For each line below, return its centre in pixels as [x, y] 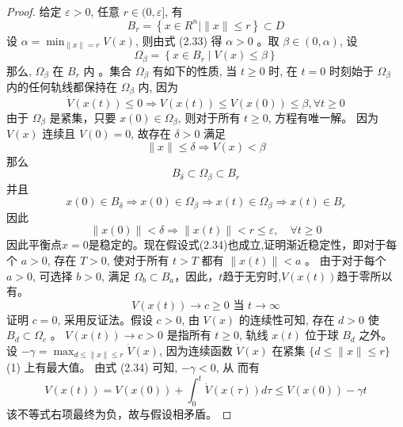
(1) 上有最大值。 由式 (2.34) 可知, [92, 367]
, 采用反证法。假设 [105, 319]
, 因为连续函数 [196, 350]
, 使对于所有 [138, 259]
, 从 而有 [238, 367]
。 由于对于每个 [346, 259]
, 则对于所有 [209, 117]
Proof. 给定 [34, 11]
